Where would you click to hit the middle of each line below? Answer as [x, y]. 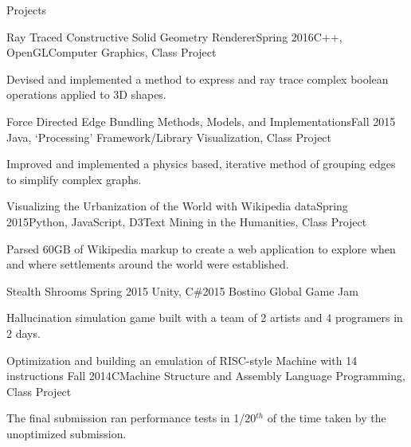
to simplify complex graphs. [74, 179]
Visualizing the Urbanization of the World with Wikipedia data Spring [177, 206]
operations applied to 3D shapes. [86, 94]
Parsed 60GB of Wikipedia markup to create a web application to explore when [201, 248]
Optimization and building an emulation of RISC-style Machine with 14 [182, 360]
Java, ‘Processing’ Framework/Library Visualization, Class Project [169, 137]
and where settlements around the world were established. [148, 264]
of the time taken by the [327, 418]
